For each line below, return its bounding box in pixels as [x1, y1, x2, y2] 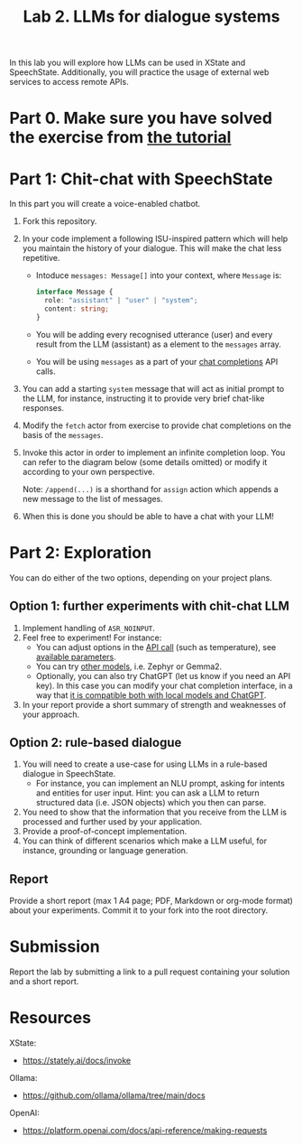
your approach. [22, 709, 80, 720]
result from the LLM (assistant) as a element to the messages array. [35, 339, 282, 349]
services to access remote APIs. [9, 77, 129, 88]
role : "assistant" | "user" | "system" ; [43, 296, 198, 305]
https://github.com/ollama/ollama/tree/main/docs [22, 1090, 206, 1101]
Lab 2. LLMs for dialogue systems [23, 6, 280, 27]
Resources [9, 1008, 92, 1029]
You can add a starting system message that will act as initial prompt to [22, 383, 285, 394]
